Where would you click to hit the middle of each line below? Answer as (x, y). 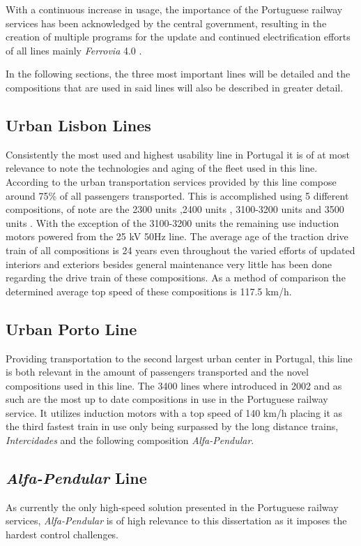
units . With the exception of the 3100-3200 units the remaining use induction (172, 222)
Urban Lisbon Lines (78, 125)
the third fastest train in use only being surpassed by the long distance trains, (172, 426)
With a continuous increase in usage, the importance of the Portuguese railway (174, 9)
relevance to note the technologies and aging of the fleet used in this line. (162, 168)
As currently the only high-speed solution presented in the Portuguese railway (172, 507)
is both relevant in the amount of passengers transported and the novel (157, 372)
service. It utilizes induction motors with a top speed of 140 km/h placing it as (174, 412)
